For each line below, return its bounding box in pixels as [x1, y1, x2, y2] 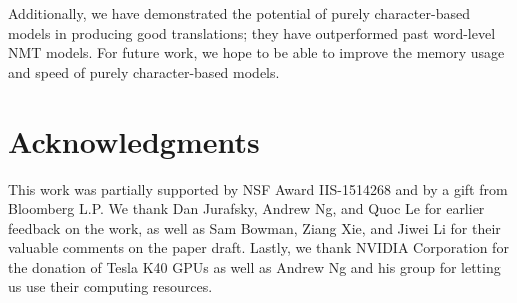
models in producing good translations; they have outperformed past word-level [8, 22, 496, 43]
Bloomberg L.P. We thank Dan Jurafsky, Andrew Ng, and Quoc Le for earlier [8, 198, 485, 219]
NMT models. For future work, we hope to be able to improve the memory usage [8, 42, 505, 63]
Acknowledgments [8, 120, 260, 161]
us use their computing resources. [8, 276, 213, 297]
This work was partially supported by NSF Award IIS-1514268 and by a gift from [8, 178, 508, 199]
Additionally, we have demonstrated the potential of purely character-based [8, 3, 470, 23]
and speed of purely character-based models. [8, 61, 280, 82]
